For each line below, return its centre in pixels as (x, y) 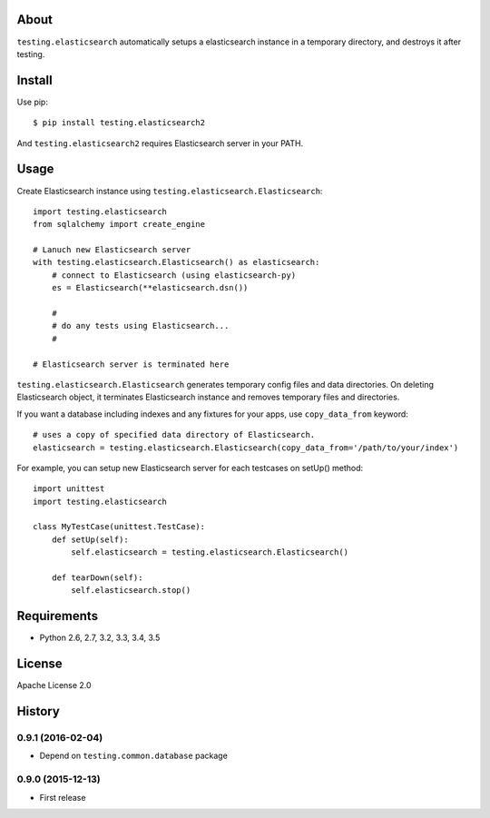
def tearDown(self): (97, 578)
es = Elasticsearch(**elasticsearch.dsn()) (150, 288)
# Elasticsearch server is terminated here (131, 364)
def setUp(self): (90, 539)
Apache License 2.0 (54, 685)
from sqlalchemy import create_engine (119, 224)
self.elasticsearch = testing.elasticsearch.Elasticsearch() (210, 552)
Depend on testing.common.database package (134, 756)
